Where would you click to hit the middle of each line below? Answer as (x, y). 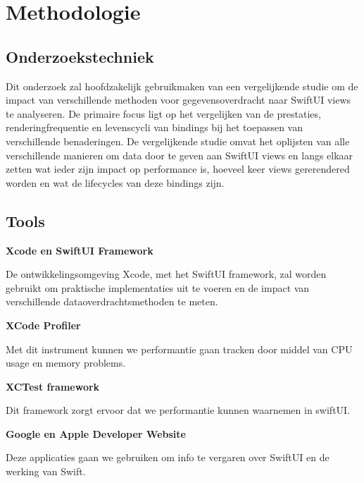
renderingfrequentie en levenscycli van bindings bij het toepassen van (155, 127)
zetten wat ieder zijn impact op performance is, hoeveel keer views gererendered (178, 169)
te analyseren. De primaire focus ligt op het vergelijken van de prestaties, (163, 113)
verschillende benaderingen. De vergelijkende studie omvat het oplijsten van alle (178, 141)
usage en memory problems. (66, 363)
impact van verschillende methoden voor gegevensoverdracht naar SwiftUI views (178, 100)
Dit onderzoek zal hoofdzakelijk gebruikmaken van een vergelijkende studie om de (182, 86)
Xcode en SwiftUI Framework (80, 250)
